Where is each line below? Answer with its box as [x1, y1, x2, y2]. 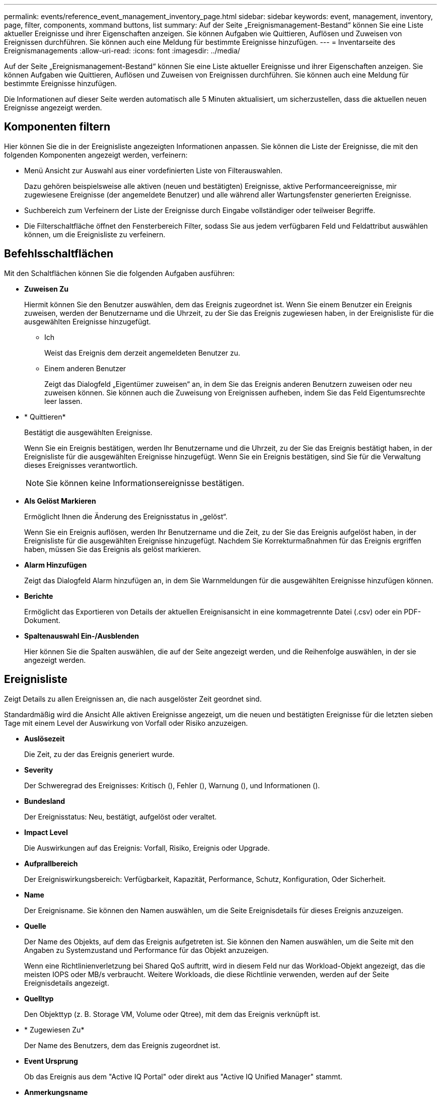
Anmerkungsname [24, 1087, 88, 1096]
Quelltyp [24, 994, 54, 1003]
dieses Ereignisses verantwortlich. [24, 460, 138, 469]
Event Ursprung [24, 1056, 78, 1065]
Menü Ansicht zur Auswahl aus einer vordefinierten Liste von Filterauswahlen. [24, 166, 282, 175]
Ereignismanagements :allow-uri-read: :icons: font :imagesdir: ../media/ [4, 46, 240, 55]
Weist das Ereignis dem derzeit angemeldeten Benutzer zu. [44, 348, 241, 357]
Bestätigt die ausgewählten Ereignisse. [24, 428, 153, 437]
